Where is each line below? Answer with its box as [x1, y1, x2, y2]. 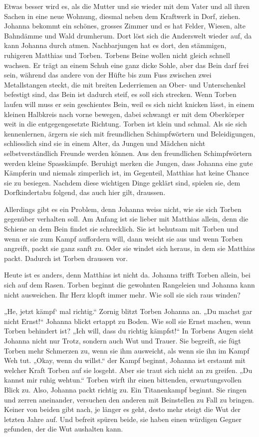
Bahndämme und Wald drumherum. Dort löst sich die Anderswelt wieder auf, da [4, 30, 252, 40]
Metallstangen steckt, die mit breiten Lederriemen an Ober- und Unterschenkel [4, 79, 246, 89]
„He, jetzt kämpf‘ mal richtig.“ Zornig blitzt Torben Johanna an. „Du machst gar [4, 306, 253, 316]
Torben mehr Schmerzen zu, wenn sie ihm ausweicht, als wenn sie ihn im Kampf [4, 345, 250, 355]
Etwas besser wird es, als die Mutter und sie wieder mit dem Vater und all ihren [4, 1, 250, 11]
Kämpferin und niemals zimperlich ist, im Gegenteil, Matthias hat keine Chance [4, 167, 249, 178]
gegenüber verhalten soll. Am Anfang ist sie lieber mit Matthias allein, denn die [4, 213, 249, 224]
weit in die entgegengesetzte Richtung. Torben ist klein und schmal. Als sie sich [4, 118, 247, 129]
